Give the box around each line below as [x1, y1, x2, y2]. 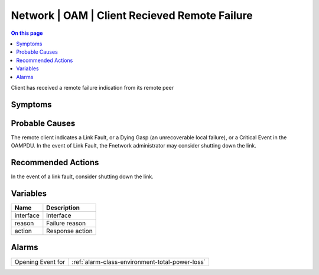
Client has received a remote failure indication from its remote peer [11, 84, 174, 91]
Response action [46, 227, 93, 235]
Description [46, 204, 80, 212]
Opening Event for [14, 257, 66, 266]
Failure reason [46, 219, 86, 227]
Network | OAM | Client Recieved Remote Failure [11, 9, 253, 22]
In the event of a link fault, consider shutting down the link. [11, 173, 154, 180]
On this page [11, 30, 43, 37]
